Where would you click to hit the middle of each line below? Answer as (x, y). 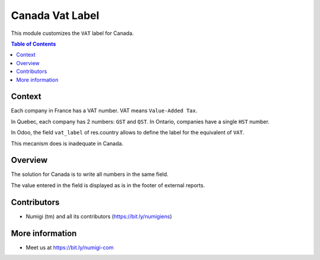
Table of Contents (33, 44)
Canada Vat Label (55, 15)
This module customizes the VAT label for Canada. (72, 33)
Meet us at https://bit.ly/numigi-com (70, 247)
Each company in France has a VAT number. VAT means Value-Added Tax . (104, 111)
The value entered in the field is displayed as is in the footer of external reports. (108, 185)
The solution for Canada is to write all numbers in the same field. (90, 174)
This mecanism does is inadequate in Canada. (67, 143)
